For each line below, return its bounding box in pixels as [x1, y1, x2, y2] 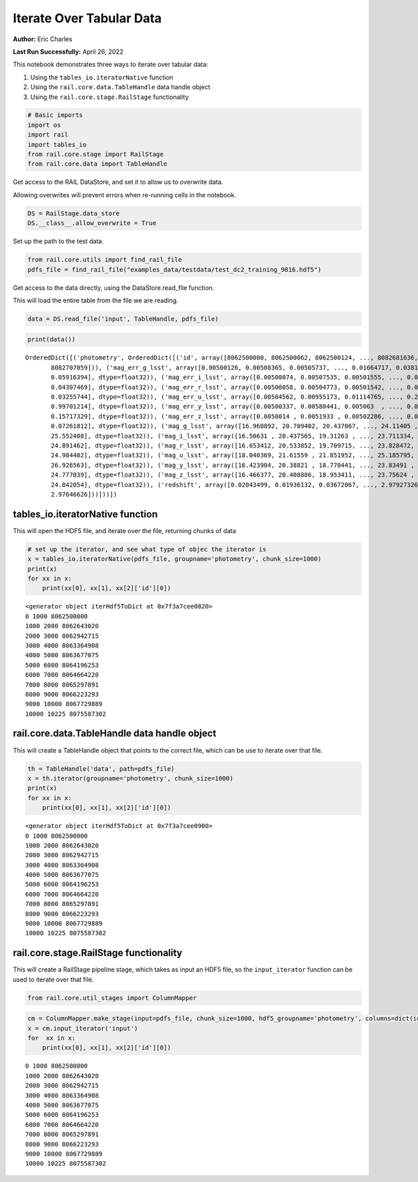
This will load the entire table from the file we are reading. [13, 296, 179, 305]
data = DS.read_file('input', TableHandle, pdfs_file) [27, 314, 219, 323]
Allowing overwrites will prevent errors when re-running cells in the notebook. [13, 190, 237, 199]
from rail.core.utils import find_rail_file [27, 256, 183, 264]
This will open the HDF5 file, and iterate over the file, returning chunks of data [13, 526, 236, 535]
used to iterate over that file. [13, 975, 94, 983]
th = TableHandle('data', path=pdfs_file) [27, 765, 175, 773]
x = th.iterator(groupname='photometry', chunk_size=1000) [27, 774, 233, 782]
